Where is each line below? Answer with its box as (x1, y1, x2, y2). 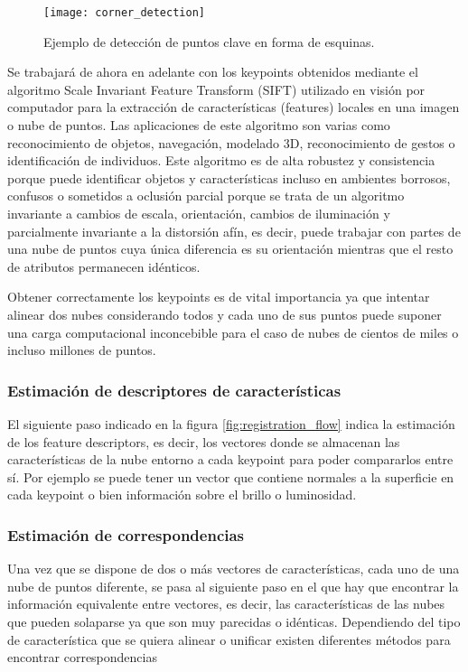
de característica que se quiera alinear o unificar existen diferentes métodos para (7, 630, 451, 649)
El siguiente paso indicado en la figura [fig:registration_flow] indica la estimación (7, 414, 455, 433)
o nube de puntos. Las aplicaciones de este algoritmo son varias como (7, 116, 390, 135)
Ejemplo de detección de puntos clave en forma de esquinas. (43, 32, 375, 51)
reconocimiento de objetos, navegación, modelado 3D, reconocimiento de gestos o (7, 133, 455, 152)
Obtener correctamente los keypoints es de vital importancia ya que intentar (7, 287, 430, 306)
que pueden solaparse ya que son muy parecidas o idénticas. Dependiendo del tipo (7, 611, 461, 630)
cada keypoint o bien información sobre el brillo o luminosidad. (7, 485, 357, 504)
